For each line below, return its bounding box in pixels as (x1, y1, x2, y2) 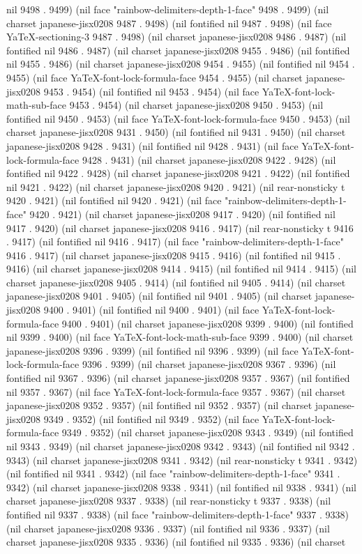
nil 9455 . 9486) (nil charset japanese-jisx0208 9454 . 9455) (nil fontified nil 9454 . (6, 56, 355, 71)
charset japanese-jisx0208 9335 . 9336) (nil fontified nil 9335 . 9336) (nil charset (6, 534, 346, 549)
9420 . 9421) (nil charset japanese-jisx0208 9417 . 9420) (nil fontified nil (29, 206, 335, 221)
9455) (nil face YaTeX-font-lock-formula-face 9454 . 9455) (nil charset (6, 70, 303, 84)
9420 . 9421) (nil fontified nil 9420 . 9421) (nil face (6, 193, 222, 208)
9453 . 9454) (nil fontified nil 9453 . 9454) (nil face (43, 84, 259, 98)
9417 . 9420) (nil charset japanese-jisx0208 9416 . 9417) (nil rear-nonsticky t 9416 (6, 220, 354, 235)
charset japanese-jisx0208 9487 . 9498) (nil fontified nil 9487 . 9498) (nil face (6, 15, 332, 30)
